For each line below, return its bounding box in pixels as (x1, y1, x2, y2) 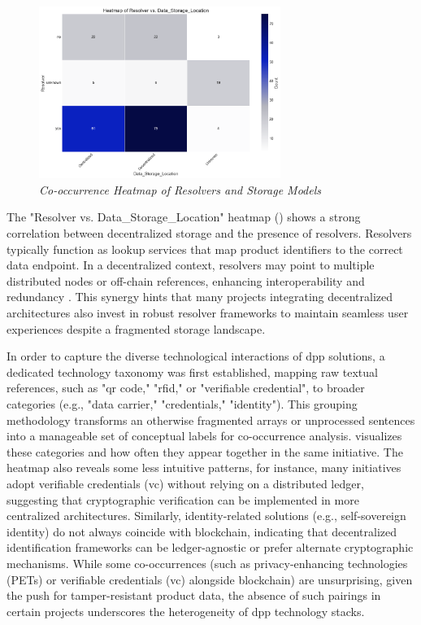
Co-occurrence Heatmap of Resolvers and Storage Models (39, 181, 321, 198)
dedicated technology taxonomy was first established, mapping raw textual (7, 363, 378, 380)
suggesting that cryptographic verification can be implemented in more (7, 491, 359, 508)
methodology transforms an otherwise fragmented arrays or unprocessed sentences (7, 411, 415, 428)
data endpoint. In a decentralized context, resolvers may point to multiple (7, 256, 375, 273)
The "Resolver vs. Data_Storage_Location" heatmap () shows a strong (7, 208, 361, 225)
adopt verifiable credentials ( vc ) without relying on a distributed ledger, (7, 474, 364, 492)
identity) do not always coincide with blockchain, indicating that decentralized (7, 522, 397, 540)
